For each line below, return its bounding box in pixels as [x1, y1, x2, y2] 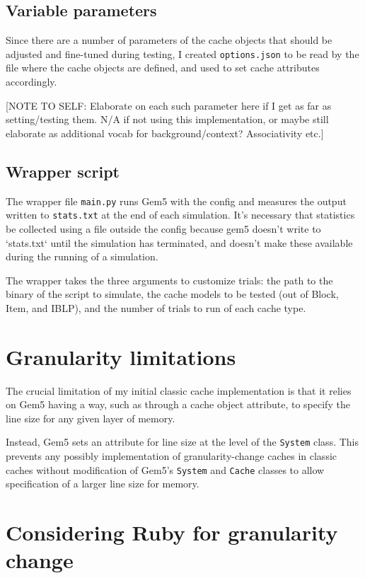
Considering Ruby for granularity [6, 518, 338, 547]
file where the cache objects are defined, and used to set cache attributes [6, 60, 320, 75]
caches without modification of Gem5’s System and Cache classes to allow [6, 462, 325, 477]
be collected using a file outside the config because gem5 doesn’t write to [6, 221, 321, 236]
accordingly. [6, 74, 57, 89]
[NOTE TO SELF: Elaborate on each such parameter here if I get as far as [6, 98, 332, 112]
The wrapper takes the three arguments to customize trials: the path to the [6, 272, 333, 287]
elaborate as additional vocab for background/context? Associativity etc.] [6, 125, 324, 140]
